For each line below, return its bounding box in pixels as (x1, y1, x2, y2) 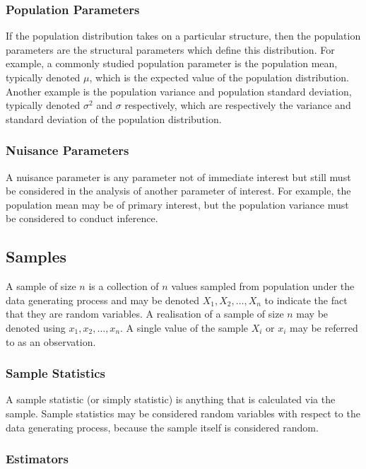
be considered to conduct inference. (6, 211, 158, 226)
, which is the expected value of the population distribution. (89, 70, 349, 84)
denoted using (6, 320, 66, 335)
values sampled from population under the (171, 279, 355, 294)
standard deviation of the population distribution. (6, 111, 222, 126)
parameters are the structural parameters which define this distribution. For (6, 42, 335, 57)
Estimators (6, 450, 69, 468)
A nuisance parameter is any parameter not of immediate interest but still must (6, 169, 351, 184)
